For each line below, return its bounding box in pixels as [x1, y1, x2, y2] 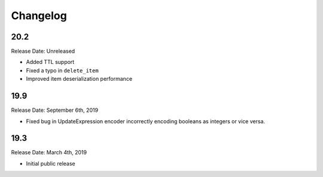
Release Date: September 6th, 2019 [11, 106, 99, 114]
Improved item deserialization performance [26, 75, 133, 83]
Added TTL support [26, 59, 75, 66]
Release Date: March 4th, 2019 [11, 149, 87, 156]
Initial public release [26, 160, 76, 167]
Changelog [11, 9, 67, 22]
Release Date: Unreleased [11, 48, 75, 55]
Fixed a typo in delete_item [26, 66, 99, 74]
